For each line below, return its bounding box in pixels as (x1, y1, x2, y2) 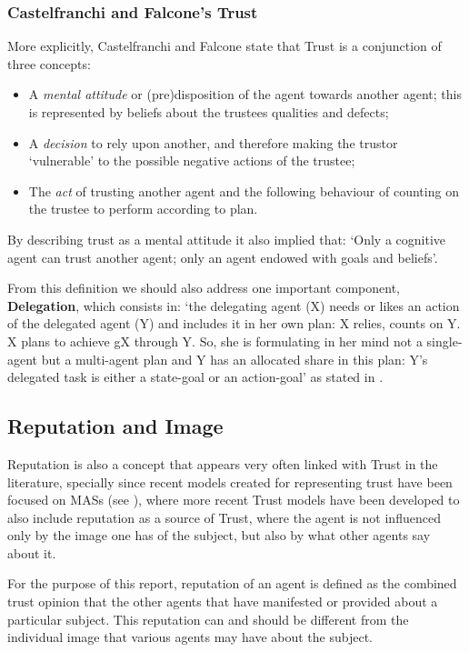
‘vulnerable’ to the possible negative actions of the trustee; (28, 151, 355, 170)
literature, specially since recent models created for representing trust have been (7, 472, 453, 491)
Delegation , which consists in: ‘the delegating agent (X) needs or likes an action (7, 296, 460, 315)
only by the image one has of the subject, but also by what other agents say (7, 526, 431, 545)
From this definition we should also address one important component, (7, 278, 400, 297)
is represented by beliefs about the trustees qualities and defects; (28, 103, 389, 121)
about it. (7, 543, 56, 562)
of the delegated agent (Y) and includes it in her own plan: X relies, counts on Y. (7, 314, 461, 333)
